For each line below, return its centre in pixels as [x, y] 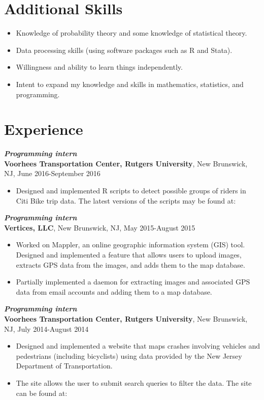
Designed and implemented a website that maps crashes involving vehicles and [138, 346]
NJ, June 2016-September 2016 [52, 173]
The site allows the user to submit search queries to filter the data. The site [134, 382]
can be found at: [42, 393]
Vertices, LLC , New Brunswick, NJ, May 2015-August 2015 [100, 227]
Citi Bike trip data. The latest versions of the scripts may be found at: [126, 200]
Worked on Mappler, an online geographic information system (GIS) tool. [130, 245]
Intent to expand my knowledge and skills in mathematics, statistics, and [130, 84]
